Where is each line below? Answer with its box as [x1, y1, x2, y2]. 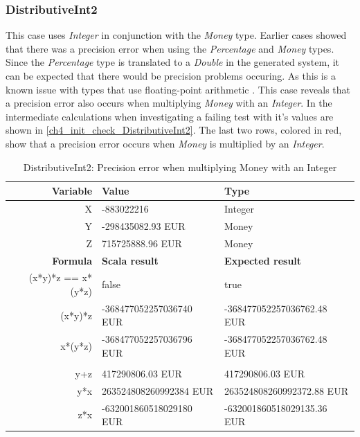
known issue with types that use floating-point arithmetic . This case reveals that [6, 82, 350, 96]
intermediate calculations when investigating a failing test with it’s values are [6, 109, 334, 123]
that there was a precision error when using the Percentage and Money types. [6, 41, 334, 55]
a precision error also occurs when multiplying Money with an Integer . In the [6, 96, 332, 110]
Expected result [224, 253, 302, 267]
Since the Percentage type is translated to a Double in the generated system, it [6, 55, 340, 69]
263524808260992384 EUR [102, 383, 214, 398]
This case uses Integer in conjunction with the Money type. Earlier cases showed [6, 28, 347, 42]
